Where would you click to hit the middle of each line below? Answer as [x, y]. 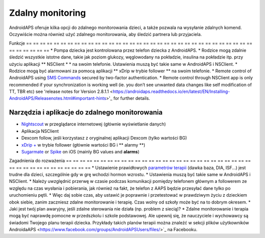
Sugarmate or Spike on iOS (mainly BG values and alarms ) [80, 151]
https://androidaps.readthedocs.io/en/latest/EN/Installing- [171, 91]
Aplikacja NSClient [40, 131]
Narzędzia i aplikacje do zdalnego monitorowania [86, 112]
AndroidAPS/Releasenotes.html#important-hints [58, 98]
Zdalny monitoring [47, 13]
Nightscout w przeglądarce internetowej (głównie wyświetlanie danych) [94, 124]
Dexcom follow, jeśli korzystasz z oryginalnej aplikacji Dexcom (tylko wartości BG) [104, 138]
